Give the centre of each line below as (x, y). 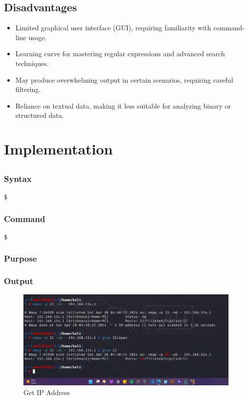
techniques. (32, 63)
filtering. (28, 89)
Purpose (21, 258)
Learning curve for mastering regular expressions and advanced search (120, 54)
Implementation (58, 149)
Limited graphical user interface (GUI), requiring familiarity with (113, 28)
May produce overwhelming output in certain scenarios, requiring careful (124, 79)
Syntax (18, 178)
